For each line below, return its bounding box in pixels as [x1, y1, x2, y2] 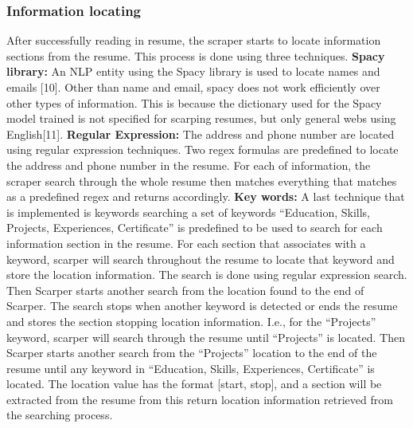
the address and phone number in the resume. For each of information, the [6, 156, 371, 173]
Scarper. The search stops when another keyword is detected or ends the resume [6, 297, 398, 314]
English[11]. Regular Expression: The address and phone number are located [6, 125, 395, 142]
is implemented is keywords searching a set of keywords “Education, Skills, [6, 203, 370, 220]
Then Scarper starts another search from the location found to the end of [6, 281, 364, 298]
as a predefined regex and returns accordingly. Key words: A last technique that [6, 188, 405, 205]
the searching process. [6, 406, 113, 423]
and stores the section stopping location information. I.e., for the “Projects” [6, 312, 376, 329]
